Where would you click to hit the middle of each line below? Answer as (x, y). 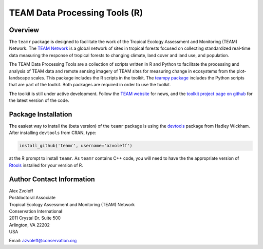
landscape (19, 78)
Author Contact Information (52, 179)
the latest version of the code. (39, 100)
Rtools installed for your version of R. (46, 165)
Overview (24, 30)
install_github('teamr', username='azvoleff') (76, 146)
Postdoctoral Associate (32, 198)
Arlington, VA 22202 (29, 225)
